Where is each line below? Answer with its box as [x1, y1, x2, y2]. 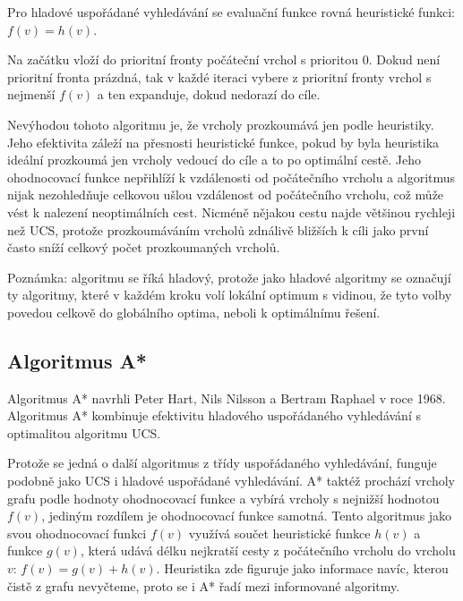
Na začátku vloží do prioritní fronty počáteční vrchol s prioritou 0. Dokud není [7, 50, 441, 69]
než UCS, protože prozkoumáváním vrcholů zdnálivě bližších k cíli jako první [7, 220, 429, 239]
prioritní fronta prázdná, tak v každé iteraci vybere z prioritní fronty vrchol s [7, 67, 432, 86]
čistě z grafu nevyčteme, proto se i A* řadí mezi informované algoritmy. [7, 576, 400, 595]
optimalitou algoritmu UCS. [7, 423, 161, 442]
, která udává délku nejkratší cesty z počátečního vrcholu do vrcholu [80, 541, 456, 560]
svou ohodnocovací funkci [7, 523, 147, 542]
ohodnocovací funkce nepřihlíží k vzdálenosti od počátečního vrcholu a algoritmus [7, 167, 456, 186]
